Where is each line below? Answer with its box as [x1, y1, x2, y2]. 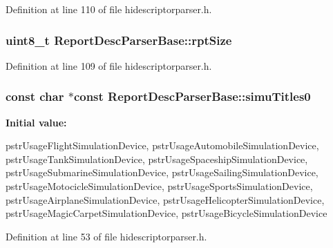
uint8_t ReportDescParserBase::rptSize [6, 31, 232, 48]
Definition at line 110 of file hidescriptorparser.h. [6, 2, 212, 16]
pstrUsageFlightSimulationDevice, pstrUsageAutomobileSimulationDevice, [6, 138, 319, 153]
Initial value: [6, 115, 67, 129]
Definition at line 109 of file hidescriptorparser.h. [6, 58, 212, 73]
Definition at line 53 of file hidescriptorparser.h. [6, 229, 207, 243]
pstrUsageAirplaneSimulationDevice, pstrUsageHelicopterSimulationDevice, [6, 192, 325, 207]
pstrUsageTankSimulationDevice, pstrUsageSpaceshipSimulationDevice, [6, 151, 308, 166]
